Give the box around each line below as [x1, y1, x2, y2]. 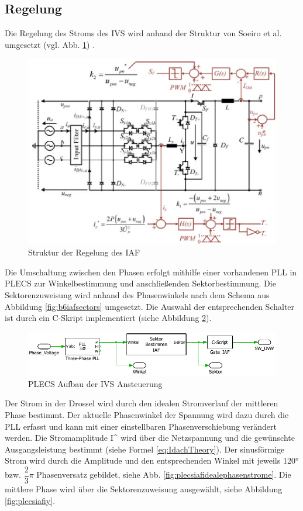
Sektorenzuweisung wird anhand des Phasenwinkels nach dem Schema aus [5, 289, 270, 301]
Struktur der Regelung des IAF [28, 246, 140, 258]
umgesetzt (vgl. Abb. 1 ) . [5, 38, 95, 50]
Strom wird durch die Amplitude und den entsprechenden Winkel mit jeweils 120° [5, 454, 299, 467]
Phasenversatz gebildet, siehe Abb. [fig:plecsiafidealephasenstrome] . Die [36, 468, 291, 481]
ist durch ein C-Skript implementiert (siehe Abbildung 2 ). [5, 312, 212, 324]
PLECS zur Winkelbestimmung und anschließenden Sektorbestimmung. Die [5, 277, 276, 289]
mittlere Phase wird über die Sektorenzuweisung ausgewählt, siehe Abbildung [5, 483, 283, 495]
